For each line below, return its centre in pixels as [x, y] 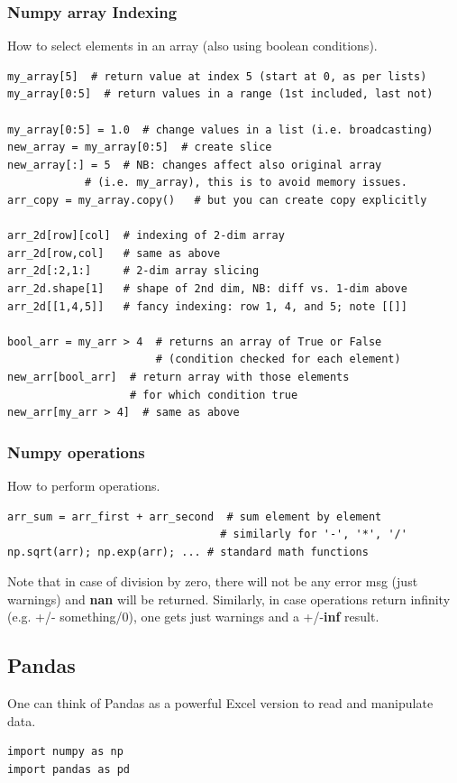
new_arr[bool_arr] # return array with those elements [178, 377]
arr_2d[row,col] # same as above [114, 253]
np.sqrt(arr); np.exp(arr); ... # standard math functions [188, 552]
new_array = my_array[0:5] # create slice [140, 147]
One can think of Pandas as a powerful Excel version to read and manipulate [220, 703]
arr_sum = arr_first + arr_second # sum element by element [195, 516]
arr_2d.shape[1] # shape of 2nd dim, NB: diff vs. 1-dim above [207, 288]
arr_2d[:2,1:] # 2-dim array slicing [133, 271]
